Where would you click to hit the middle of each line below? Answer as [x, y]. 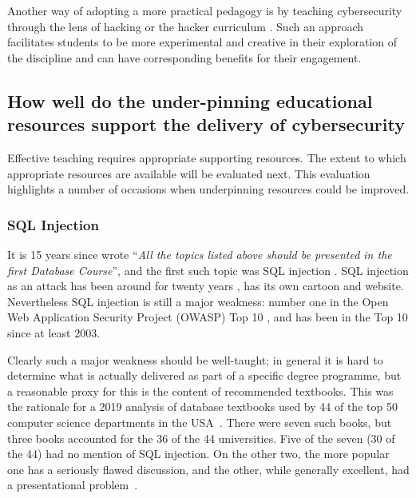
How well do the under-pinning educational [190, 100]
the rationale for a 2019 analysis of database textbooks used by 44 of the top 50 [202, 406]
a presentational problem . [73, 485]
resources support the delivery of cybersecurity [206, 124]
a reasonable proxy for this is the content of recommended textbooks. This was [200, 390]
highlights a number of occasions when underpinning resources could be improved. [208, 189]
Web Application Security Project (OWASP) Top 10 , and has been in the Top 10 [208, 317]
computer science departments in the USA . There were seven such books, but [200, 422]
